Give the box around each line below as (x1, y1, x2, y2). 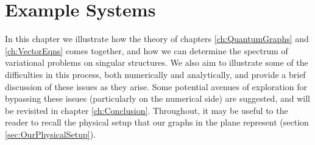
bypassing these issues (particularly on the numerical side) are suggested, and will (5, 92, 310, 105)
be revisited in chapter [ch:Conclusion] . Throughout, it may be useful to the (5, 104, 288, 116)
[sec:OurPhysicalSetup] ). (5, 127, 96, 140)
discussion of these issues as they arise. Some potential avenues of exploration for (5, 80, 307, 93)
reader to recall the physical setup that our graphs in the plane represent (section (5, 116, 309, 129)
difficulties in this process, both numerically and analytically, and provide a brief (5, 68, 306, 80)
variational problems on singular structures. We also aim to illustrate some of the (5, 56, 308, 69)
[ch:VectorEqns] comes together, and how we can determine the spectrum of (5, 44, 288, 57)
